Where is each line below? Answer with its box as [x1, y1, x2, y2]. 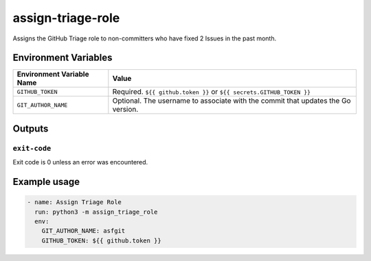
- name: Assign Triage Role [27, 199, 122, 206]
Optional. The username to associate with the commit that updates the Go [112, 96, 351, 105]
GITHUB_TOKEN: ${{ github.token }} [41, 236, 161, 245]
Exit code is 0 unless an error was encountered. [12, 158, 148, 166]
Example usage [12, 176, 80, 188]
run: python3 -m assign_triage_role [34, 208, 158, 216]
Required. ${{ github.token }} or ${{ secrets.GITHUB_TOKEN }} [112, 87, 311, 97]
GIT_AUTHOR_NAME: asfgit [41, 227, 126, 235]
